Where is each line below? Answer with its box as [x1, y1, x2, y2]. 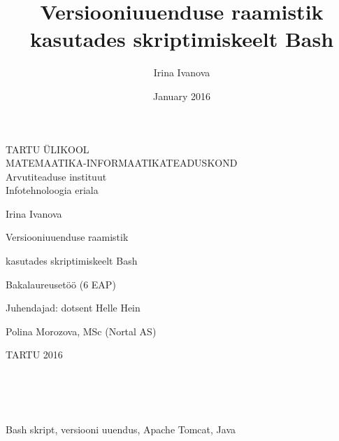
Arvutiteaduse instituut [6, 169, 107, 183]
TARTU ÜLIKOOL [6, 141, 89, 156]
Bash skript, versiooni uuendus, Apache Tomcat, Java [6, 421, 236, 436]
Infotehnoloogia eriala [6, 183, 99, 197]
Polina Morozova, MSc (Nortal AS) [6, 323, 157, 338]
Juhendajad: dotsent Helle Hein [6, 300, 140, 315]
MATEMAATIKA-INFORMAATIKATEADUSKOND [6, 155, 238, 170]
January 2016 [153, 88, 210, 103]
